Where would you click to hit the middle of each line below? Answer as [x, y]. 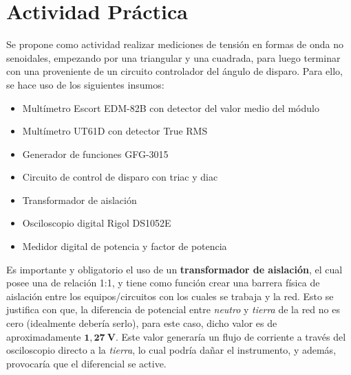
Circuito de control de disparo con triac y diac [120, 177]
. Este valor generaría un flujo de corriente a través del [231, 336]
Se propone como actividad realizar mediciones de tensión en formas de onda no [175, 44]
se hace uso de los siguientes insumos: [85, 84]
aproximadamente [44, 336]
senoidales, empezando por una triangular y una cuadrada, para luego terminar [173, 57]
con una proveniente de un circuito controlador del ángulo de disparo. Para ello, [174, 71]
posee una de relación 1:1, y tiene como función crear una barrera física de [163, 283]
